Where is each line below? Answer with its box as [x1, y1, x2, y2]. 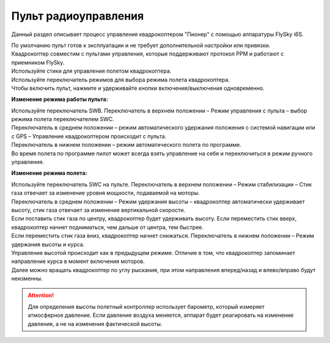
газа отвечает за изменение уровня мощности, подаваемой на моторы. [11, 190, 200, 197]
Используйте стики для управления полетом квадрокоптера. [11, 67, 172, 75]
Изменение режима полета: [11, 169, 87, 177]
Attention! [28, 292, 54, 299]
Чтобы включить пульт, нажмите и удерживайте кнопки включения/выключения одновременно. [11, 84, 265, 92]
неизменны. [11, 275, 43, 282]
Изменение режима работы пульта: [11, 95, 108, 103]
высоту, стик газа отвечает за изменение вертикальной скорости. [11, 206, 186, 213]
